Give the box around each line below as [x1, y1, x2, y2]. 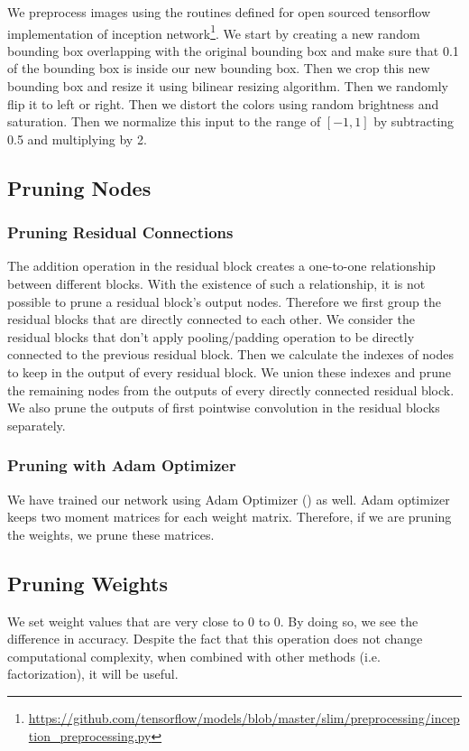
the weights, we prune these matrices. [7, 524, 215, 543]
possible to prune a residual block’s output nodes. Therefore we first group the [7, 292, 441, 311]
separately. [7, 415, 66, 434]
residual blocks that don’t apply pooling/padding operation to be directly [7, 327, 415, 346]
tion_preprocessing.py [28, 726, 152, 745]
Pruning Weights [7, 569, 168, 597]
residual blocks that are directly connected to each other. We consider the [7, 310, 415, 329]
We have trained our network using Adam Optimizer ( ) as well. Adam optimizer [7, 489, 450, 508]
